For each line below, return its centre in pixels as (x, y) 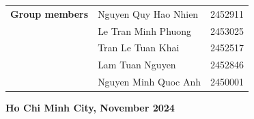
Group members (50, 13)
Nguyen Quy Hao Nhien (148, 13)
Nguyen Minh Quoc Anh (150, 82)
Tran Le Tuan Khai (139, 48)
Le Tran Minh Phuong (145, 30)
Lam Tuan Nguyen (137, 65)
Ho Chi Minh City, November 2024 (90, 108)
